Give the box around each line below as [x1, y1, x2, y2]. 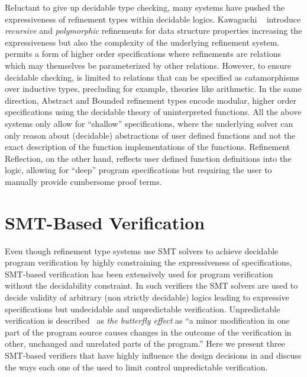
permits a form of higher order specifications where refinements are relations [5, 47, 281, 60]
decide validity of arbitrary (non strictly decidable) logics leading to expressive [5, 291, 289, 303]
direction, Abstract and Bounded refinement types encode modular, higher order [5, 94, 296, 106]
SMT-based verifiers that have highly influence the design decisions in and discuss [5, 349, 302, 361]
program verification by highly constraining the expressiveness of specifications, [5, 256, 292, 269]
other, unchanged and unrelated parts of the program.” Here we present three [5, 337, 285, 350]
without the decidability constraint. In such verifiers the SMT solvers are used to [5, 279, 298, 292]
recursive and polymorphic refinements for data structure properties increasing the [5, 24, 302, 37]
